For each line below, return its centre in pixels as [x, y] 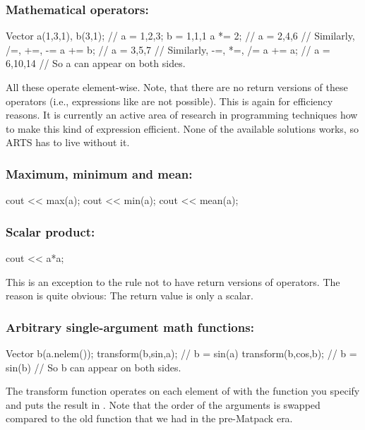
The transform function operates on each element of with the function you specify [183, 391]
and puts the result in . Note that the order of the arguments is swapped [163, 404]
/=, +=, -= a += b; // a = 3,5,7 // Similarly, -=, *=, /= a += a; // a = [168, 49]
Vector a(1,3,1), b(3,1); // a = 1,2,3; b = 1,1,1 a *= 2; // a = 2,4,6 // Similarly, [180, 36]
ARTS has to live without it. [68, 142]
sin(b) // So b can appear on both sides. [94, 367]
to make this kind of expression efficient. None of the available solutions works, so [182, 128]
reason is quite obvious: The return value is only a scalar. [130, 295]
